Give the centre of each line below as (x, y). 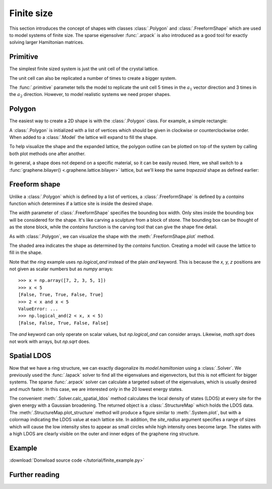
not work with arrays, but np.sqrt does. (50, 341)
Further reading (35, 475)
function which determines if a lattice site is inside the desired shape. (81, 203)
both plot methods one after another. (47, 154)
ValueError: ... (38, 309)
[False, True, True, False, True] (61, 295)
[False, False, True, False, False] (63, 323)
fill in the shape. (26, 253)
